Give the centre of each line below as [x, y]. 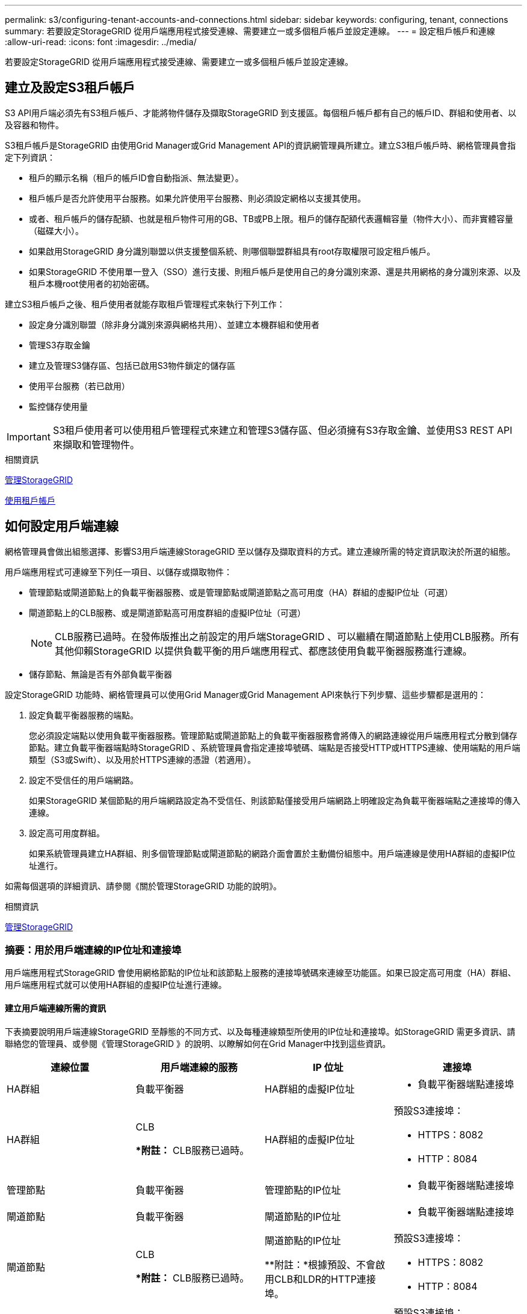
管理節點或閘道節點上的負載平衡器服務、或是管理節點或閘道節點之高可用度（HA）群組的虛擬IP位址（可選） [241, 592]
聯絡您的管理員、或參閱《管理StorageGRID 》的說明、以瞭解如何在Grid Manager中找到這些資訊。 [198, 1043]
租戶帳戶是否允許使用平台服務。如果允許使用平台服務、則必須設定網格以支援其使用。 [197, 198]
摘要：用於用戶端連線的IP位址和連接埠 [93, 950]
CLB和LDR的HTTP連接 [325, 1279]
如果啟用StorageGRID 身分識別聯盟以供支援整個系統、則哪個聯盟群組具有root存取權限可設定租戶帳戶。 [232, 251]
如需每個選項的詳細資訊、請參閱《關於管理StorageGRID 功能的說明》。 [143, 886]
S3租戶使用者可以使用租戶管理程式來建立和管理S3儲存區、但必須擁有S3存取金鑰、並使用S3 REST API [282, 430]
